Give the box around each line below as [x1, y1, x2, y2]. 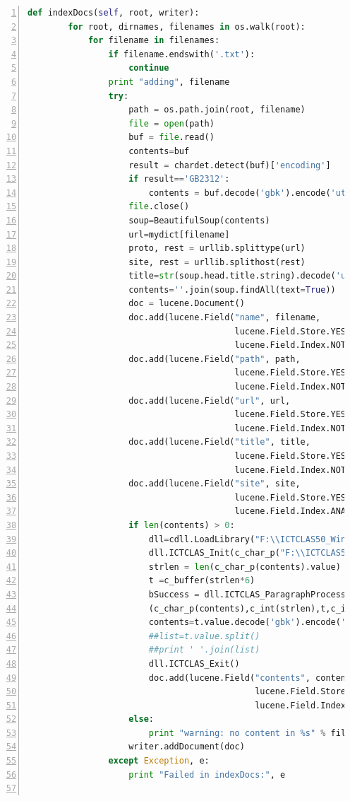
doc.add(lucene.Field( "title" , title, [128, 437, 310, 448]
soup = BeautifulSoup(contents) [128, 215, 270, 226]
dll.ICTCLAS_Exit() [148, 658, 240, 669]
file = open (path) [128, 118, 215, 129]
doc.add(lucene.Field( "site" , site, [128, 479, 301, 489]
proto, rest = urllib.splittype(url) [128, 243, 306, 254]
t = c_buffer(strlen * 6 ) [148, 575, 255, 586]
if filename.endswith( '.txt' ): [108, 49, 255, 59]
